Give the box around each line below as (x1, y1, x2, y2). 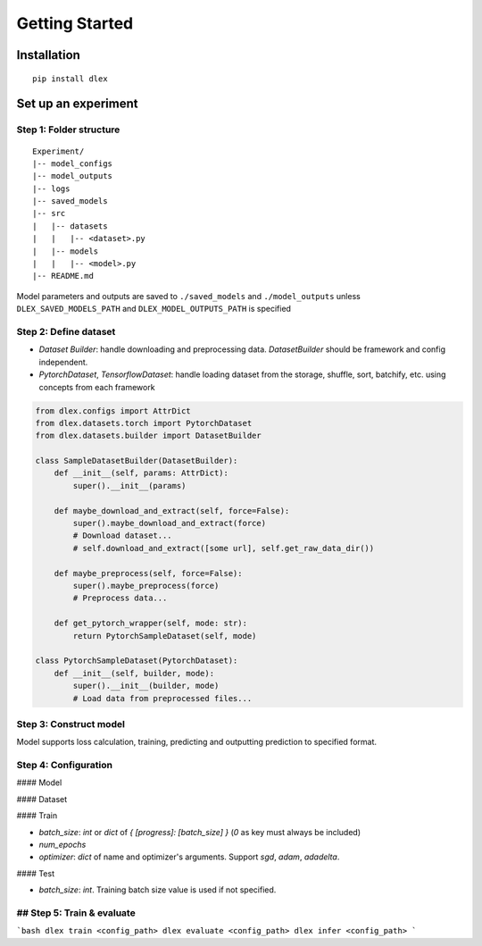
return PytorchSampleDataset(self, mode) (72, 631, 257, 640)
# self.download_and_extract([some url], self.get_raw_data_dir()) (72, 543, 375, 553)
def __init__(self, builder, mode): (54, 668, 214, 678)
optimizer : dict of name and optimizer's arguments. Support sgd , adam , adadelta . (38, 851, 340, 862)
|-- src (32, 208, 66, 219)
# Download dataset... (72, 531, 173, 540)
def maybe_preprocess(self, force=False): (54, 568, 243, 578)
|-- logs (32, 183, 71, 194)
